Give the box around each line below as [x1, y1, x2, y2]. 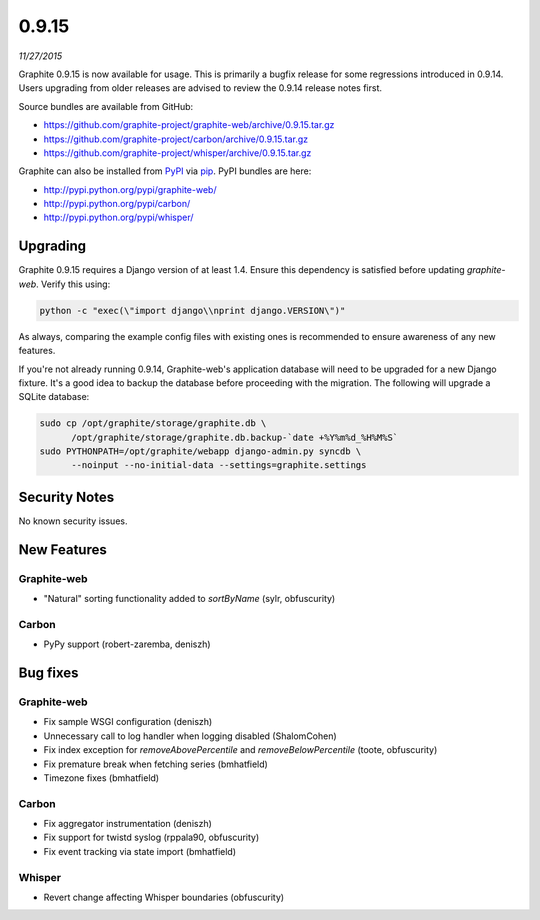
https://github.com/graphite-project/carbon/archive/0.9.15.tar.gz [43, 133, 309, 145]
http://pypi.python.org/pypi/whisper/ [43, 211, 194, 224]
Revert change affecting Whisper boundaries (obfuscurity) [43, 891, 285, 904]
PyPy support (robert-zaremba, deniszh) [43, 638, 211, 650]
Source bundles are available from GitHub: [18, 100, 194, 112]
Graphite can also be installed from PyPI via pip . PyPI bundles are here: [18, 165, 312, 177]
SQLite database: [18, 391, 90, 403]
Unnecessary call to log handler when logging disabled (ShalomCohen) [43, 730, 337, 742]
